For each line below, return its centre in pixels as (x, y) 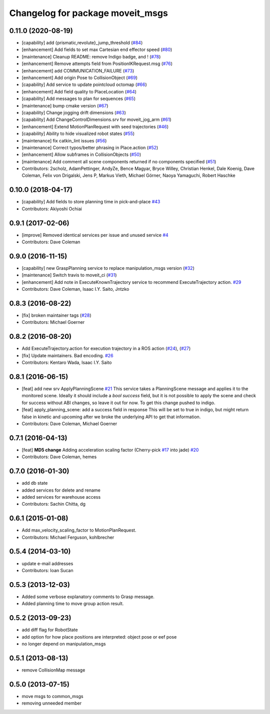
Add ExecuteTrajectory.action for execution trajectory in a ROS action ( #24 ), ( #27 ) (106, 349)
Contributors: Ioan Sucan (47, 570)
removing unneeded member (52, 703)
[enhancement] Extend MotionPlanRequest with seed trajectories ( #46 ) (95, 126)
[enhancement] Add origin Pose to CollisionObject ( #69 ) (79, 78)
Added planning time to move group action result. (73, 604)
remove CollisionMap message (53, 670)
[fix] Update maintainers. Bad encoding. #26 (67, 355)
